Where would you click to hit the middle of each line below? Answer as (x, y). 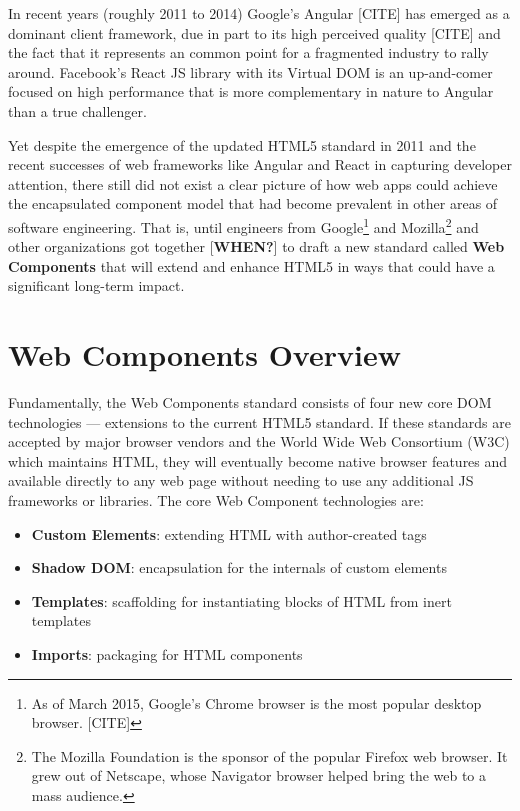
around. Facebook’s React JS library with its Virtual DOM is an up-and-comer (250, 71)
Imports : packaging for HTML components (167, 654)
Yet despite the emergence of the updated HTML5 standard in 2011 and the (242, 144)
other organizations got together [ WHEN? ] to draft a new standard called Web (256, 246)
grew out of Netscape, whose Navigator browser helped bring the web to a (259, 775)
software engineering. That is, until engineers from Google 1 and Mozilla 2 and (243, 225)
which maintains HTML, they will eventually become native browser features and (258, 460)
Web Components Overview (204, 354)
